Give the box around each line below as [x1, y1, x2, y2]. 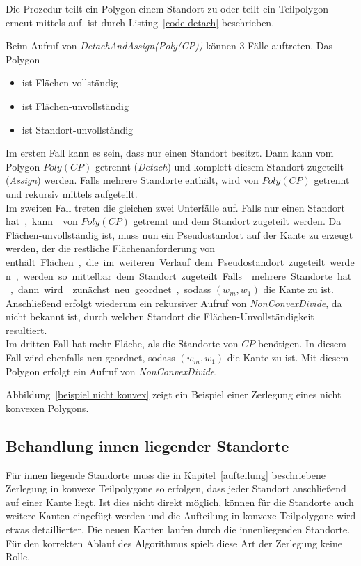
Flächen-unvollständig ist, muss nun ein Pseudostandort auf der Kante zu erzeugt [6, 227, 353, 242]
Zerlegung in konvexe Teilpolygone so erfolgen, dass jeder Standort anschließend [6, 481, 346, 496]
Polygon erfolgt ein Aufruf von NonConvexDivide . [6, 363, 218, 378]
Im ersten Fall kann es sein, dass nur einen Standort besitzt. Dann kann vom [6, 146, 334, 160]
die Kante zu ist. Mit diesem [227, 350, 349, 365]
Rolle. [6, 549, 31, 564]
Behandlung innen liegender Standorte [6, 434, 289, 456]
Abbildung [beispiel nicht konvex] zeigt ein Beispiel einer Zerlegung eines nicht [6, 387, 342, 402]
